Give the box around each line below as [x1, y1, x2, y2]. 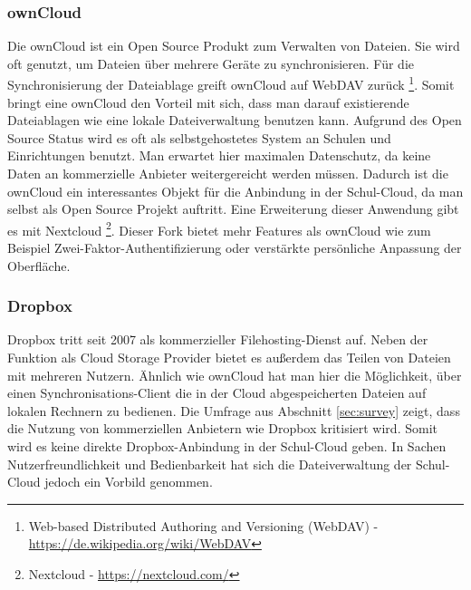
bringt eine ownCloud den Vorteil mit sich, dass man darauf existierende [7, 92, 409, 111]
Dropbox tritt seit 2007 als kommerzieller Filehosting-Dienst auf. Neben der [7, 330, 428, 349]
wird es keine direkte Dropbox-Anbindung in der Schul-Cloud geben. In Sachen [7, 437, 447, 456]
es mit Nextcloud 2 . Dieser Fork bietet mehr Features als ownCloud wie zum [7, 218, 431, 239]
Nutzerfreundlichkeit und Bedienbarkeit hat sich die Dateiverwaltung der [7, 454, 412, 473]
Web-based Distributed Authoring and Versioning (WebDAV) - [28, 516, 379, 535]
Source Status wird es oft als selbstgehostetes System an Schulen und [7, 128, 391, 147]
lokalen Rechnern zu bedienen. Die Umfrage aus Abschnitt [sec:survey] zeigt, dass [7, 401, 460, 420]
